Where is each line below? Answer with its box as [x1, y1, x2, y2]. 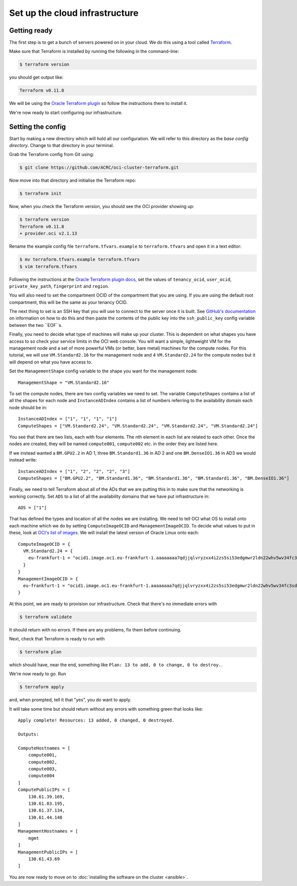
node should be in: [9, 404, 47, 411]
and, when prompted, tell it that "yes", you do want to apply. [9, 697, 131, 703]
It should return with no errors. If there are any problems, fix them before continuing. [9, 626, 182, 632]
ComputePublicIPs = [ [18, 787, 70, 792]
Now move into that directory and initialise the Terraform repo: [9, 177, 136, 183]
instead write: [9, 457, 37, 463]
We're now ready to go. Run [9, 671, 66, 677]
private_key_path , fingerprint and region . [9, 283, 109, 289]
